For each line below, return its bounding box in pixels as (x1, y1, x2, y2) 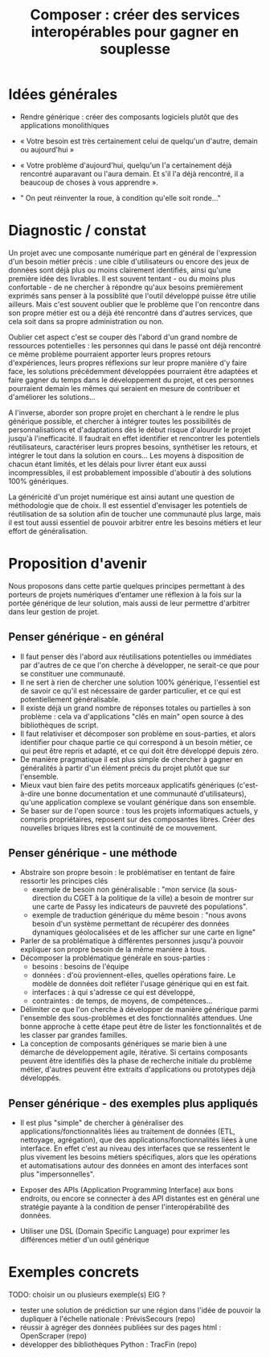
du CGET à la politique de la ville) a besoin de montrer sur (63, 893, 255, 903)
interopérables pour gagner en (31, 23, 239, 41)
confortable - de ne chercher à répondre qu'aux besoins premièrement (8, 282, 243, 292)
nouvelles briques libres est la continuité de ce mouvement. (19, 822, 218, 832)
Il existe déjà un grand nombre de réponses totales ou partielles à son (19, 703, 252, 713)
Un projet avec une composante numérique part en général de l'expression (8, 248, 257, 257)
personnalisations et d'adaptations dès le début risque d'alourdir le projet (8, 425, 252, 435)
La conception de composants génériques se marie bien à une (19, 1039, 227, 1049)
